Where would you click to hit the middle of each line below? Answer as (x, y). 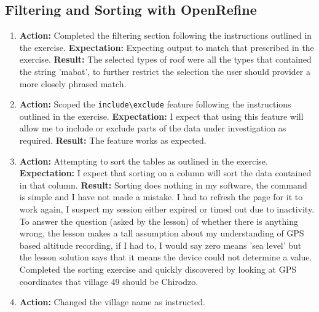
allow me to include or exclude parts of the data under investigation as (153, 128)
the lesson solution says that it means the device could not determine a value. (166, 257)
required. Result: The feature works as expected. (113, 140)
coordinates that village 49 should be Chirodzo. (109, 281)
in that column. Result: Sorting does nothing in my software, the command (163, 185)
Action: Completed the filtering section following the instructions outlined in (166, 35)
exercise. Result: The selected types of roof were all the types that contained (165, 59)
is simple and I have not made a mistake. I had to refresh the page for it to (161, 197)
